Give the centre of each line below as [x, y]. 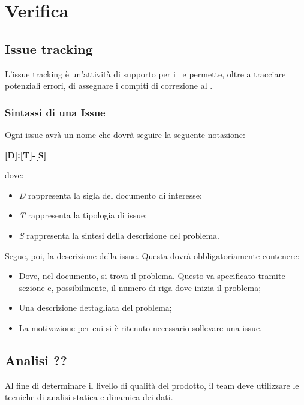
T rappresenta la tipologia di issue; [83, 215]
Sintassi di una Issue [55, 112]
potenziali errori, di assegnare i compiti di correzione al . [109, 85]
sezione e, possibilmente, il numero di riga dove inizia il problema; [140, 287]
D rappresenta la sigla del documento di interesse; [110, 195]
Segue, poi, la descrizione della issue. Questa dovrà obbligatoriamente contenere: [152, 255]
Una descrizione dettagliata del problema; [95, 307]
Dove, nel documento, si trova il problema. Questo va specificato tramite [152, 276]
